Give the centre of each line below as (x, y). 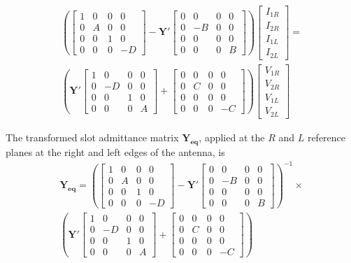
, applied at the (232, 137)
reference (327, 137)
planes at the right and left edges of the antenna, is (115, 151)
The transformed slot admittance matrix (92, 137)
